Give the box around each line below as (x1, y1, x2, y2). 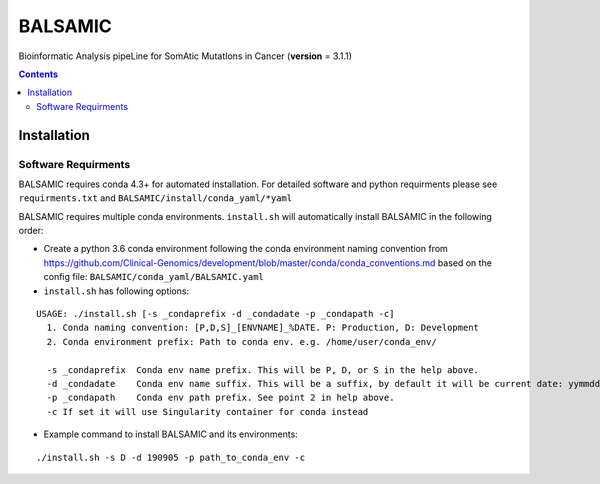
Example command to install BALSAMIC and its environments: (43, 428, 299, 440)
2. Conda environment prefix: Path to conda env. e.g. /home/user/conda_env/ (46, 336, 437, 347)
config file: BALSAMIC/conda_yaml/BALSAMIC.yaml (43, 271, 265, 283)
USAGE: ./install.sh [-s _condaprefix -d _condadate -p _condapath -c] (36, 308, 395, 319)
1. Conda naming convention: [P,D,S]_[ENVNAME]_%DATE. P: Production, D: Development (46, 322, 480, 334)
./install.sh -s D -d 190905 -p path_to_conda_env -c (36, 451, 305, 463)
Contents (18, 68, 59, 80)
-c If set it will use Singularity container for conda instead (46, 406, 369, 417)
